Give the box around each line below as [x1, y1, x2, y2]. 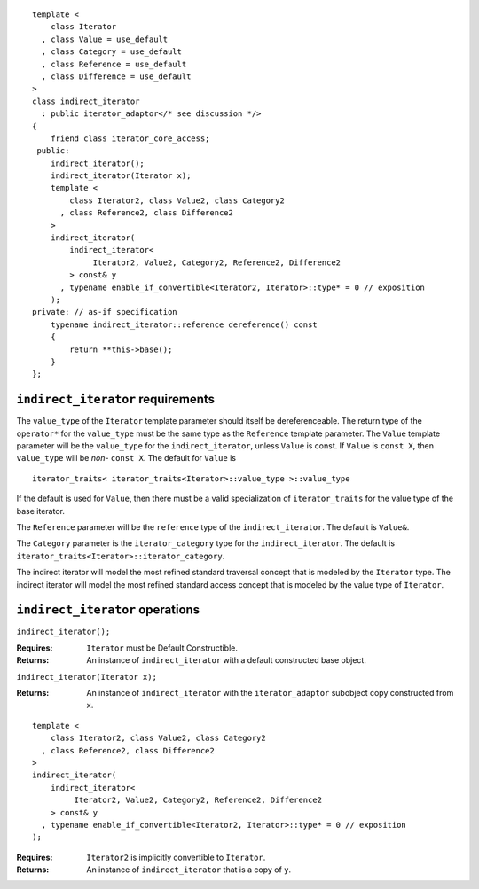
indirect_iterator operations [16, 603, 200, 618]
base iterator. [16, 505, 66, 516]
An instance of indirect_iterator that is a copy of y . [86, 864, 292, 875]
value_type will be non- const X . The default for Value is [16, 453, 237, 464]
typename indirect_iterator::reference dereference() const [50, 319, 318, 330]
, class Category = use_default [41, 47, 182, 57]
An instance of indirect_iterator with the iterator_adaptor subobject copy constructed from [86, 688, 454, 698]
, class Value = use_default [41, 34, 169, 44]
